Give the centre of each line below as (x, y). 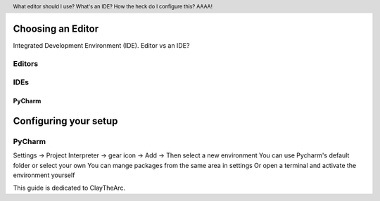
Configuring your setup (65, 121)
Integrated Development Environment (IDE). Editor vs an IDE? (101, 45)
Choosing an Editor (56, 28)
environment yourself (44, 175)
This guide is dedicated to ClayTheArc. (69, 188)
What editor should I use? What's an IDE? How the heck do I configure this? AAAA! (113, 6)
